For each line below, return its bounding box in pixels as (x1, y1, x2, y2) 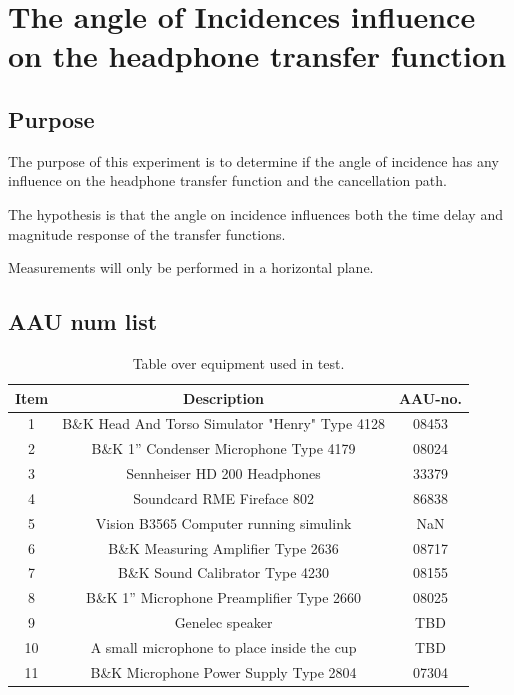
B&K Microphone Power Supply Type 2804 (90, 661, 357, 682)
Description (183, 387, 265, 408)
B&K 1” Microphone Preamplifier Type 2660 (86, 587, 362, 608)
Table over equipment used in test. (132, 352, 345, 373)
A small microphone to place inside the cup (90, 636, 357, 657)
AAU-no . (398, 387, 463, 408)
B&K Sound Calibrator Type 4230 (118, 562, 330, 583)
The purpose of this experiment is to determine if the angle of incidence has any (8, 150, 499, 171)
